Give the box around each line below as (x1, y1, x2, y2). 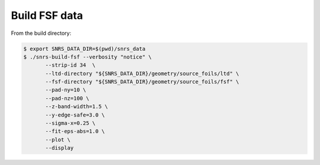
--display (45, 145, 74, 151)
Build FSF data (11, 9, 83, 22)
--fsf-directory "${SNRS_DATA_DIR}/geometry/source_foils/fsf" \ (45, 79, 239, 85)
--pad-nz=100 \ (45, 95, 89, 102)
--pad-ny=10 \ (45, 86, 87, 93)
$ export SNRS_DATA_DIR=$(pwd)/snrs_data (23, 45, 146, 52)
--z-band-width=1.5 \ (45, 103, 108, 110)
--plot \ (45, 136, 71, 143)
